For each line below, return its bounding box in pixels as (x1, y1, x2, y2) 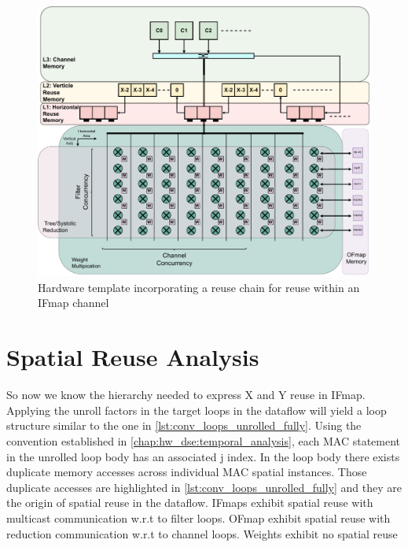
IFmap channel (38, 294, 109, 311)
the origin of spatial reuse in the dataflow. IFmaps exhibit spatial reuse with (6, 494, 373, 511)
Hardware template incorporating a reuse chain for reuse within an (38, 279, 360, 295)
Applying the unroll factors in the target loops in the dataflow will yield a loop (6, 401, 387, 418)
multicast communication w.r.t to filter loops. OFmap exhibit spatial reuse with (6, 509, 391, 526)
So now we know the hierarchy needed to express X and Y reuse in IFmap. (6, 386, 366, 403)
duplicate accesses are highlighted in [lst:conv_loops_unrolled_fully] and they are (6, 479, 402, 495)
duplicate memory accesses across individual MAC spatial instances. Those (6, 464, 367, 480)
